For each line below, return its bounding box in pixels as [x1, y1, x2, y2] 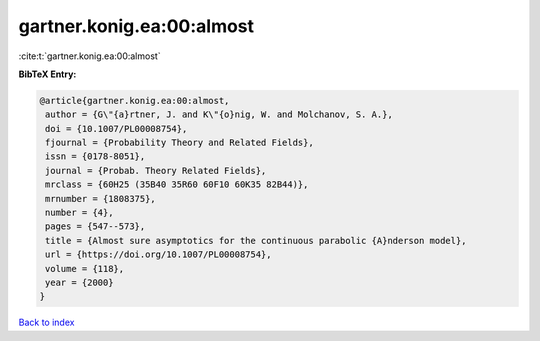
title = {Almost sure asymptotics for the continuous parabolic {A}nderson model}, [45, 235, 467, 246]
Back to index [18, 316, 75, 329]
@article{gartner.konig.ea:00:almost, [39, 95, 230, 106]
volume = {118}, [45, 263, 125, 274]
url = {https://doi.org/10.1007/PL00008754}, [45, 249, 272, 260]
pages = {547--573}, [45, 221, 146, 232]
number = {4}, [45, 207, 114, 219]
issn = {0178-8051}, [45, 151, 146, 162]
